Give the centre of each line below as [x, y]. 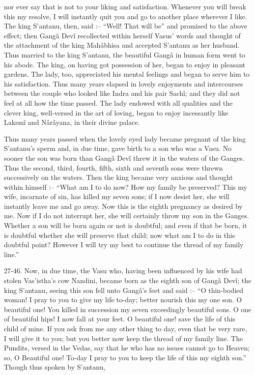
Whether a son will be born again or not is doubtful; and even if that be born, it [126, 225]
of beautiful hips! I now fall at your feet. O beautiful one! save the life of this [120, 319]
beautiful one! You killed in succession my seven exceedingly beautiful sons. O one [128, 309]
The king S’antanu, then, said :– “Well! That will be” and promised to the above [126, 26]
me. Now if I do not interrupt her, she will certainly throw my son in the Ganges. [127, 216]
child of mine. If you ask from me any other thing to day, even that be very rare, [126, 328]
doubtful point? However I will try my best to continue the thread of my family [124, 245]
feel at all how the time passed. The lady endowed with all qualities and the [118, 102]
